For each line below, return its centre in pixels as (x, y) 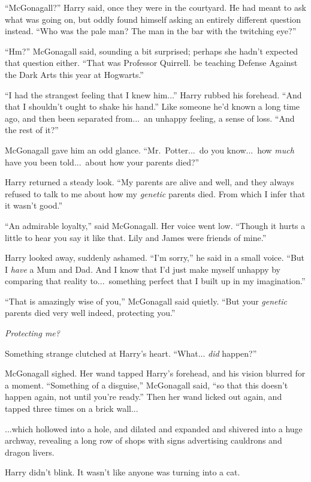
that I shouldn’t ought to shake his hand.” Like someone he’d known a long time (153, 106)
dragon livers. (30, 452)
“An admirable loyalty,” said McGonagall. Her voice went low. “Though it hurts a (155, 225)
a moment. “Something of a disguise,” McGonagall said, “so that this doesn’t (147, 385)
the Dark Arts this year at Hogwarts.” (74, 74)
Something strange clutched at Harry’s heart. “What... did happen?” (131, 353)
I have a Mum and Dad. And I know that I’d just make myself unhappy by (143, 269)
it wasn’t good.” (34, 205)
